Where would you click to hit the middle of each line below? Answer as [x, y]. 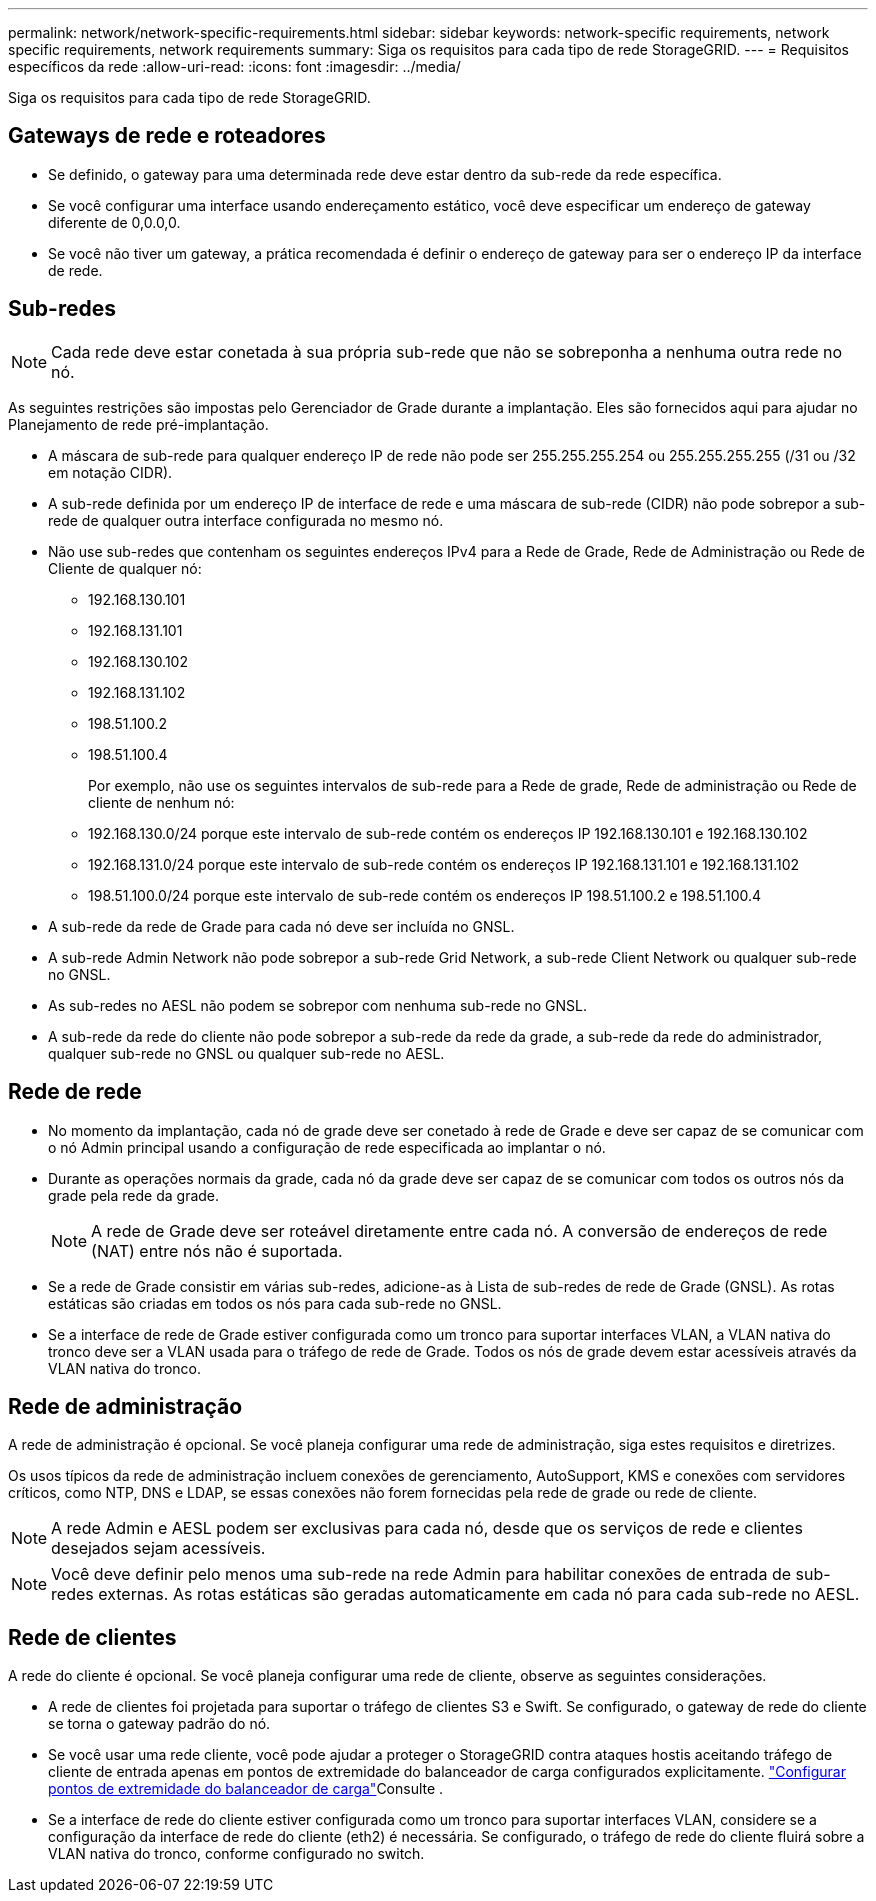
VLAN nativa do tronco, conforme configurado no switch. [236, 1854]
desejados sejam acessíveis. [158, 1548]
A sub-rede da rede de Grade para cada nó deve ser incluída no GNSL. [281, 926]
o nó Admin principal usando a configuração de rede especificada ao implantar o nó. [327, 1147]
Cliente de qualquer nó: [125, 568]
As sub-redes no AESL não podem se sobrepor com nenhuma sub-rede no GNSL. [318, 1005]
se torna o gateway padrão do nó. [159, 1724]
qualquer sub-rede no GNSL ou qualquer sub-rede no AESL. [246, 1053]
